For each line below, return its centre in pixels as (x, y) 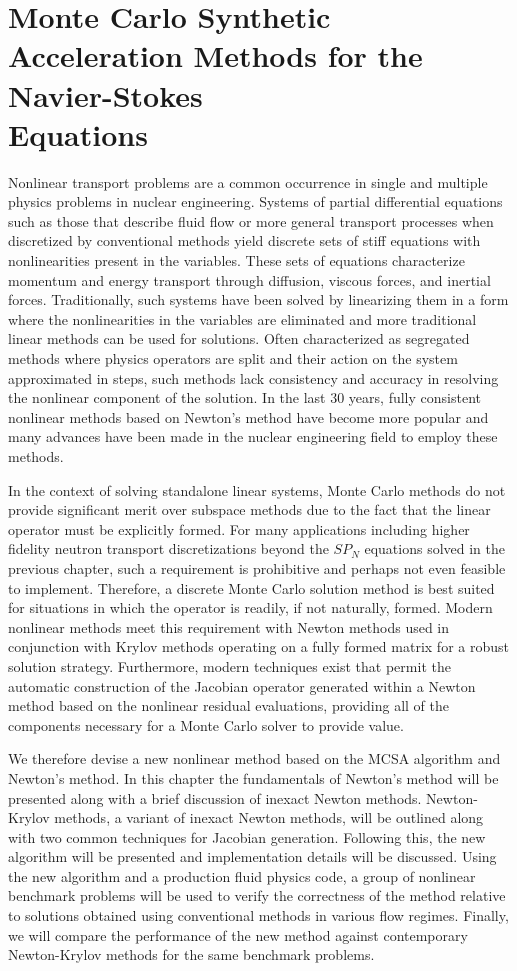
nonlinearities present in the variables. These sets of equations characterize (236, 260)
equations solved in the (435, 548)
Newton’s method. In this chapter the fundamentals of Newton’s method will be (253, 777)
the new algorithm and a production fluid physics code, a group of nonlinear (242, 875)
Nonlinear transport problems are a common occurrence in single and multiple (248, 181)
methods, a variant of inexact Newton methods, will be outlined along (269, 817)
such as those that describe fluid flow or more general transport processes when (251, 220)
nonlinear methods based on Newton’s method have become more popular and (248, 416)
